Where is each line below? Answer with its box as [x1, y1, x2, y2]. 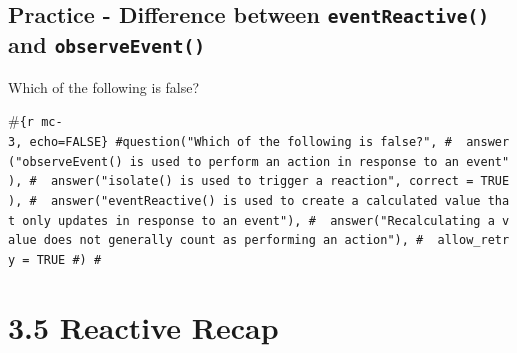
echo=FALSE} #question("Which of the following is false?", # [29, 135, 452, 149]
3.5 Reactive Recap [8, 306, 279, 347]
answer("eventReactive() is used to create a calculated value [50, 193, 481, 208]
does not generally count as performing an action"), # [43, 233, 424, 248]
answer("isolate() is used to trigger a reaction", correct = [50, 174, 474, 189]
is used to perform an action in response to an [129, 154, 460, 169]
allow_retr [437, 233, 510, 248]
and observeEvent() [8, 29, 206, 60]
